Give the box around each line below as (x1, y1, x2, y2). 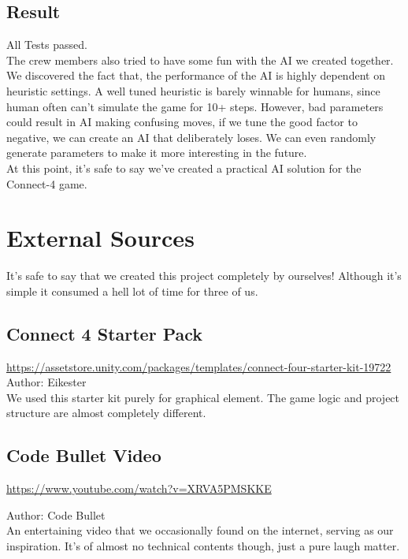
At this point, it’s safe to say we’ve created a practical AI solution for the (6, 159, 362, 176)
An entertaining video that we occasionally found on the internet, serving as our (6, 522, 394, 539)
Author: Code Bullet (6, 506, 106, 523)
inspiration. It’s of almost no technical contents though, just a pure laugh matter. (6, 538, 400, 554)
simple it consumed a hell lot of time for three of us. (6, 282, 258, 299)
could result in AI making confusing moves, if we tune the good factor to (6, 114, 358, 130)
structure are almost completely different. (6, 404, 206, 421)
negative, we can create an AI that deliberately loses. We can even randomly (6, 129, 376, 145)
